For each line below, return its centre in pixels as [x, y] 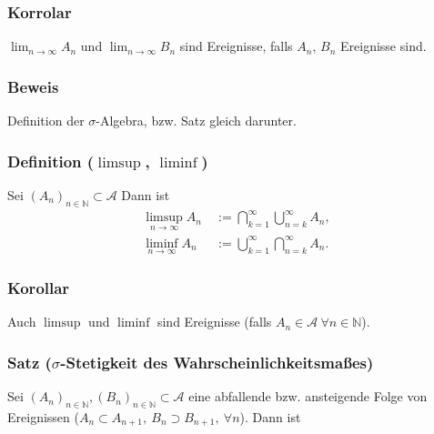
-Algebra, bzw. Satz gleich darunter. [196, 121]
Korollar [39, 288]
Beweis [33, 86]
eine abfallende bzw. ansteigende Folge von [308, 396]
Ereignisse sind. [384, 46]
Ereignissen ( [43, 416]
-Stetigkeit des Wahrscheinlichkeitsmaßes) [217, 362]
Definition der [46, 121]
